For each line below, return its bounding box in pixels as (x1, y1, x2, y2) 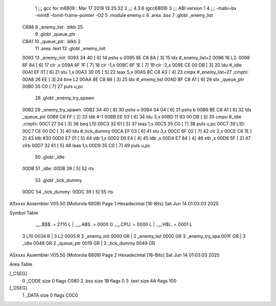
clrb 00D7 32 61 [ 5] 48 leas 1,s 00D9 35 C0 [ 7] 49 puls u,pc (22, 142, 151, 148)
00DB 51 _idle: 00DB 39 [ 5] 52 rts (22, 166, 94, 172)
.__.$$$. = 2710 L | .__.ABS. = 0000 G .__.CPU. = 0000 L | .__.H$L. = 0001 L (35, 221, 193, 227)
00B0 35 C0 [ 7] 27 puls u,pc (22, 83, 84, 89)
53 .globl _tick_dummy (35, 177, 82, 183)
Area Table (9, 261, 33, 267)
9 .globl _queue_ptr (35, 31, 76, 37)
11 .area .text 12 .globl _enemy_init (35, 45, 106, 51)
